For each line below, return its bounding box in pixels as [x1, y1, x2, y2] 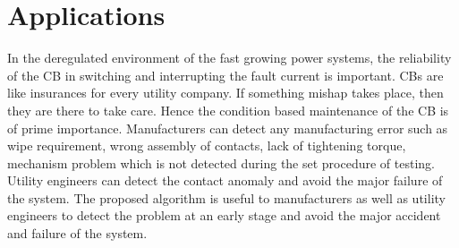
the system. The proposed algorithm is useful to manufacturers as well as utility [7, 188, 446, 207]
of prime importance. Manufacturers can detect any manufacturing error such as [7, 118, 448, 137]
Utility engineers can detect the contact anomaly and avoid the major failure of [7, 171, 443, 190]
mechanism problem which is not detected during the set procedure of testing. [7, 153, 436, 172]
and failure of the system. [7, 224, 148, 243]
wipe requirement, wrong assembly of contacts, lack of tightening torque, [7, 136, 406, 155]
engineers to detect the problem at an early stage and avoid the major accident [7, 206, 441, 225]
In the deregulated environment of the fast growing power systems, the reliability [7, 48, 452, 67]
